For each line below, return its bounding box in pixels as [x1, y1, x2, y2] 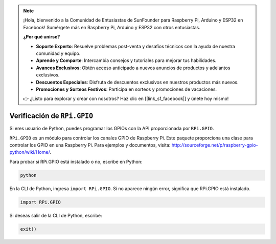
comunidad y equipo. [36, 50, 81, 56]
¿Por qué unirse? [23, 34, 60, 40]
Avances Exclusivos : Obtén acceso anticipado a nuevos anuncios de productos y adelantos [36, 65, 231, 71]
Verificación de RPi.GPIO [9, 112, 94, 120]
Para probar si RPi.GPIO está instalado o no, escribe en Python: [9, 158, 143, 165]
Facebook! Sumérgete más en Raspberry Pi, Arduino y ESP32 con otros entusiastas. [23, 24, 200, 30]
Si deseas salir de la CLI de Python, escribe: [9, 212, 102, 218]
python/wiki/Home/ [9, 149, 50, 155]
